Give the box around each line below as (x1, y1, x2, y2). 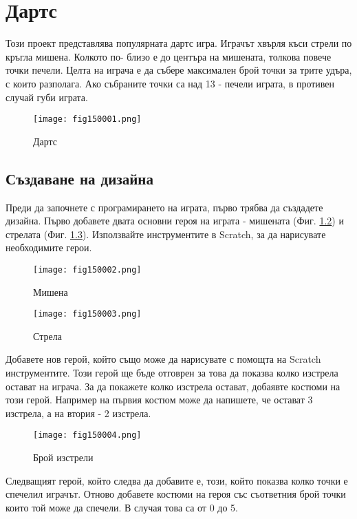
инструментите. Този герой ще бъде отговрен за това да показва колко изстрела (6, 366, 338, 380)
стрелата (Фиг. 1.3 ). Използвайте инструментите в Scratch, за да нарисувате (6, 226, 326, 241)
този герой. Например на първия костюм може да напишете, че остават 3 (6, 392, 313, 407)
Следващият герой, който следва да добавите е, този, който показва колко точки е (6, 473, 348, 487)
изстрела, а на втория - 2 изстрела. (6, 405, 151, 420)
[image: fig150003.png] (33, 309, 142, 319)
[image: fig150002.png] (33, 264, 142, 275)
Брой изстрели (33, 450, 94, 465)
